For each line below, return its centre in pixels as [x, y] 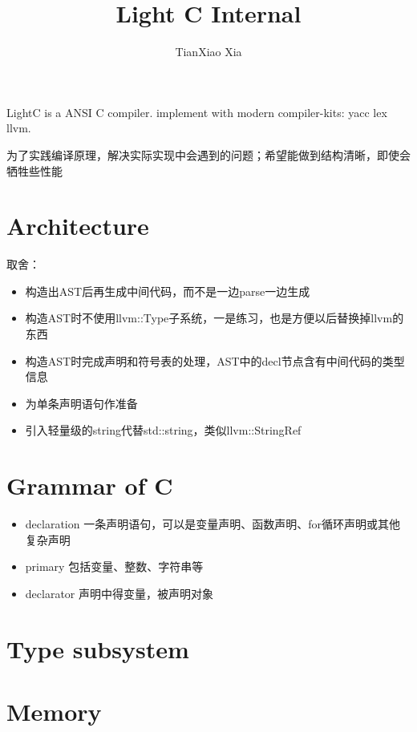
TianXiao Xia [208, 52]
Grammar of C [90, 485]
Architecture [78, 226]
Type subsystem [98, 648]
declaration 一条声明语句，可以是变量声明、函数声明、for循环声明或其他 [213, 524]
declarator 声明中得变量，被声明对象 [119, 593]
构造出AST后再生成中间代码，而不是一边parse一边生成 [168, 291]
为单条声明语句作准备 [81, 403]
